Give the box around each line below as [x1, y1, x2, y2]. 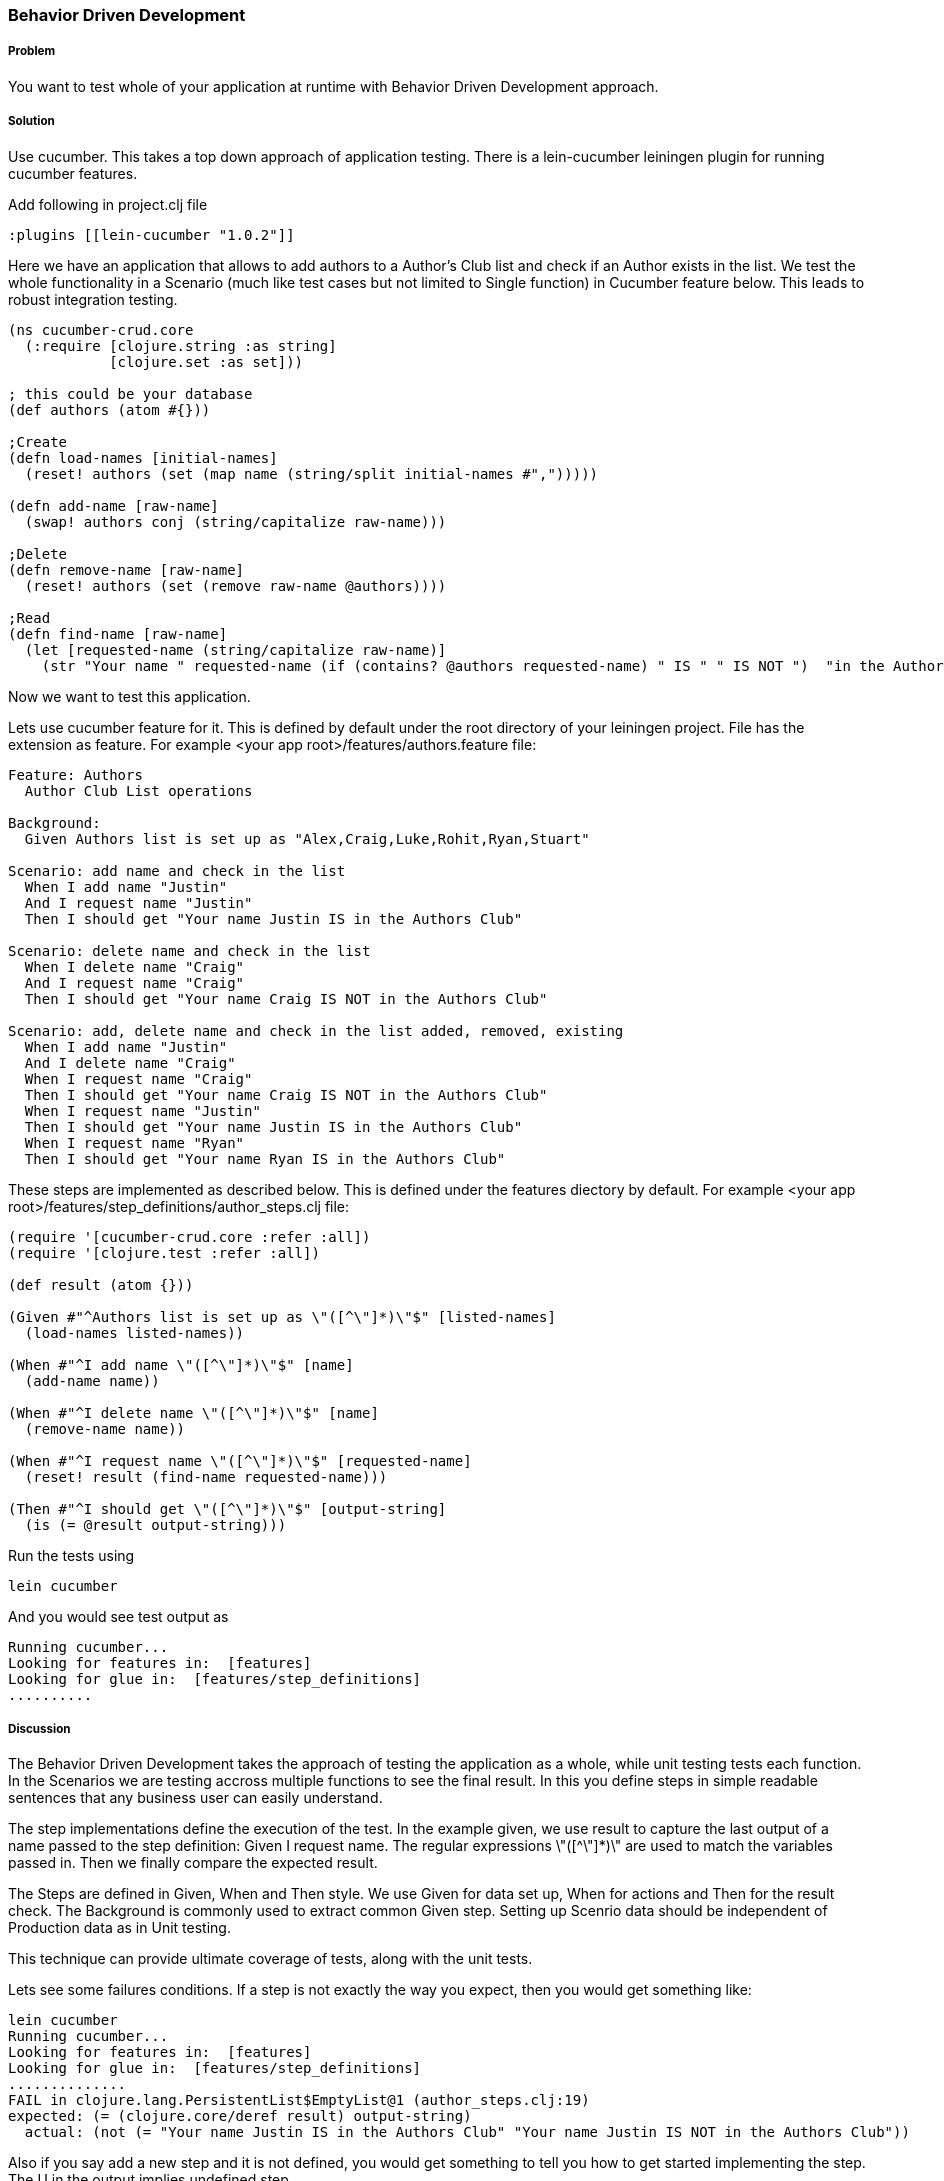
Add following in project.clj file [8, 195, 208, 213]
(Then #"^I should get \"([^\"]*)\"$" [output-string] [8, 1500, 447, 1517]
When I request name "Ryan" [24, 1134, 245, 1151]
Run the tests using [8, 1546, 135, 1564]
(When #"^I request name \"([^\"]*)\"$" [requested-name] [8, 1452, 472, 1469]
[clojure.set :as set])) [109, 353, 304, 370]
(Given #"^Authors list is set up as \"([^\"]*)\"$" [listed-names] [8, 1308, 556, 1325]
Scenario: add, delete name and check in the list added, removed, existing [8, 1022, 624, 1039]
